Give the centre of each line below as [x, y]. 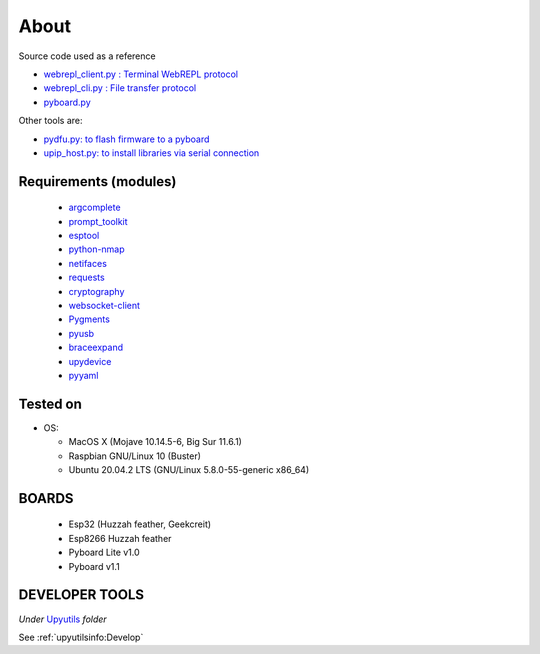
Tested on [50, 403]
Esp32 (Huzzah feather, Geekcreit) [140, 524]
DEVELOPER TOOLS [81, 595]
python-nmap [96, 249]
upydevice [90, 361]
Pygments [89, 319]
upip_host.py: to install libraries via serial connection [151, 152]
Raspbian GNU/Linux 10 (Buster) [135, 456]
